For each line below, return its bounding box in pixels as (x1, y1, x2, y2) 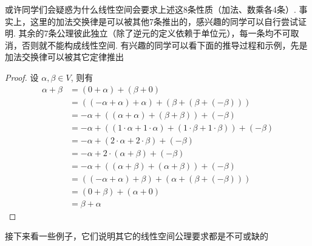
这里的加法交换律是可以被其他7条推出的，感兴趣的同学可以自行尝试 (30, 15, 298, 27)
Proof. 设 (5, 70, 39, 83)
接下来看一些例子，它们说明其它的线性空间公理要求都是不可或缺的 (5, 230, 268, 242)
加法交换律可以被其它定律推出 (5, 50, 124, 63)
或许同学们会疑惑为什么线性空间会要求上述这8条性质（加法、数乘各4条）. (5, 3, 296, 15)
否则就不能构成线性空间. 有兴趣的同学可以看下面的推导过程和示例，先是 (21, 38, 308, 51)
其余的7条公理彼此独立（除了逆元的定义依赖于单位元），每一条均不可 (18, 27, 291, 39)
